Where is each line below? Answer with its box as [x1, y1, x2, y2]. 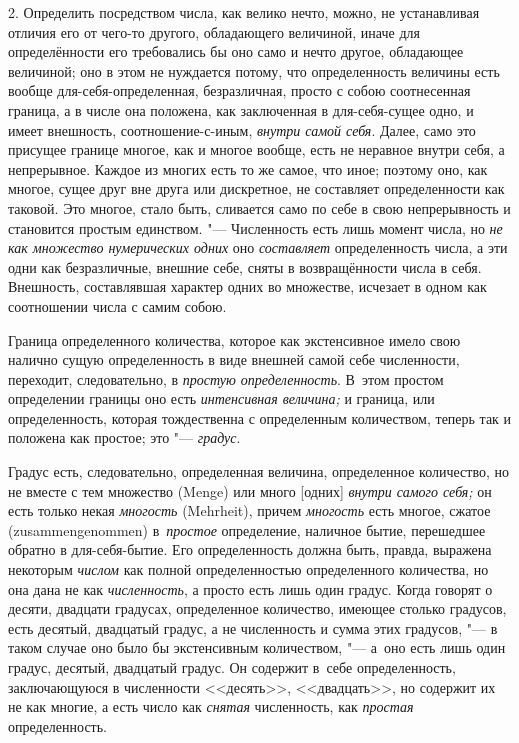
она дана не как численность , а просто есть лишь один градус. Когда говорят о [8, 578, 493, 599]
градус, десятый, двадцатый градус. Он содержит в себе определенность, [8, 657, 456, 677]
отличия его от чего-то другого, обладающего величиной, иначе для [8, 21, 420, 42]
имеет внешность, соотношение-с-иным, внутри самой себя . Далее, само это [8, 119, 476, 140]
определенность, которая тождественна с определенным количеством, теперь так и [8, 407, 512, 428]
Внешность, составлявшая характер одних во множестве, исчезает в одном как [8, 276, 487, 297]
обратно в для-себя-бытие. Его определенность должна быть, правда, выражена [8, 539, 492, 560]
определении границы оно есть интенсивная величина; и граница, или [8, 388, 435, 409]
